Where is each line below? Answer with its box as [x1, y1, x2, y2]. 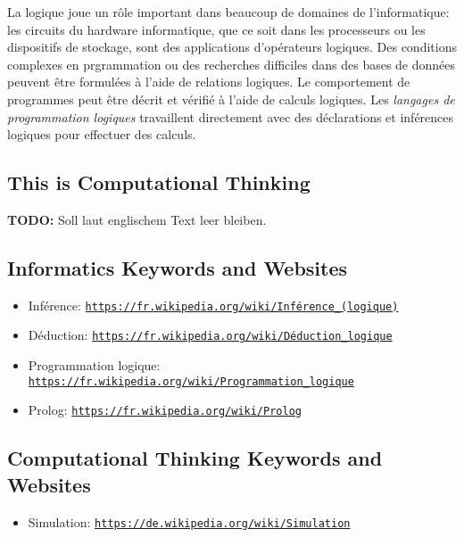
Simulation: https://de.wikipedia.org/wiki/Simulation [28, 512, 351, 531]
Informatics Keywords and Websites [7, 253, 348, 281]
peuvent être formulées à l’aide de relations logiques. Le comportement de [7, 72, 410, 91]
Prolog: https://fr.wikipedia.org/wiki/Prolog [28, 401, 302, 419]
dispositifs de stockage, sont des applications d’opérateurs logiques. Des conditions [7, 37, 457, 56]
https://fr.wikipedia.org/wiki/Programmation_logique [28, 375, 354, 388]
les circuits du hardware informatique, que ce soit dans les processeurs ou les [7, 20, 426, 38]
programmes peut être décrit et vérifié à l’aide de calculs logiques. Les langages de [7, 89, 455, 108]
